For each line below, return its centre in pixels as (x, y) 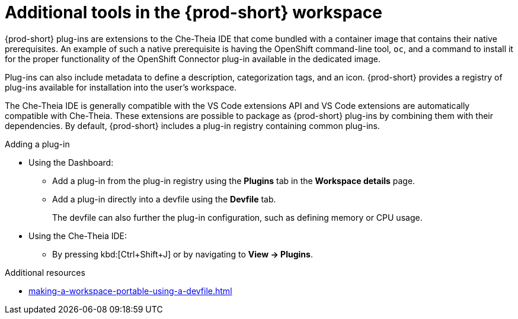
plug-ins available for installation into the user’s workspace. (121, 87)
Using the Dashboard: (71, 162)
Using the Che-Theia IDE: (78, 236)
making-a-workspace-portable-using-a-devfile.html (130, 291)
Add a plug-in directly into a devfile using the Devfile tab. (164, 199)
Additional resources (45, 272)
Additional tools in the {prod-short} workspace (194, 12)
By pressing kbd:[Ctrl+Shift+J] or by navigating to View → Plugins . (183, 254)
